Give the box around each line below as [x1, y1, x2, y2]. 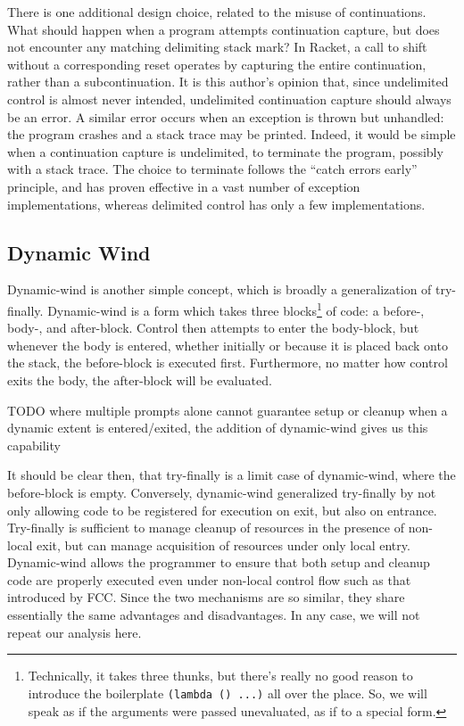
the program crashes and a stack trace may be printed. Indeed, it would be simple [7, 125, 456, 144]
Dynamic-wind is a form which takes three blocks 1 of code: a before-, [47, 298, 425, 319]
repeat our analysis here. [7, 623, 142, 641]
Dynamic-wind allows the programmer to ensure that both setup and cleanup [7, 553, 430, 572]
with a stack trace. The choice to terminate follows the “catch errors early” [7, 160, 418, 178]
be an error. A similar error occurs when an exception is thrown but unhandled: [7, 107, 444, 126]
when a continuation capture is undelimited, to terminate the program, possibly [7, 142, 443, 161]
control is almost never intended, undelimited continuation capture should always [7, 89, 452, 108]
